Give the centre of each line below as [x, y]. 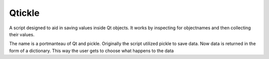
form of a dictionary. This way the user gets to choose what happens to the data [91, 51]
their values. [22, 34]
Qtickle [24, 13]
